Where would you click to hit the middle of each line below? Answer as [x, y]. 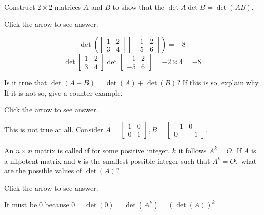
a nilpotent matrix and [40, 160]
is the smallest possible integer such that [147, 160]
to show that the [139, 7]
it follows [192, 150]
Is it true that [26, 83]
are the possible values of [43, 171]
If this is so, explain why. [221, 83]
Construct [20, 7]
